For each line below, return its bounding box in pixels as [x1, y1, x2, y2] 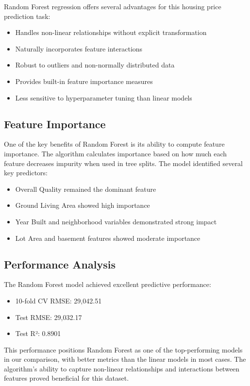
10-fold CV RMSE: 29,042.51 [15, 295, 102, 305]
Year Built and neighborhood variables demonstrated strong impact [15, 216, 217, 226]
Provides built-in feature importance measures [15, 76, 153, 86]
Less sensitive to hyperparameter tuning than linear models [15, 92, 192, 102]
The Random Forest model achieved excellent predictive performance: [4, 279, 211, 289]
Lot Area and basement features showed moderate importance [15, 233, 200, 243]
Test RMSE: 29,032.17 [15, 312, 82, 322]
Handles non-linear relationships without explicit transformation [15, 27, 207, 37]
